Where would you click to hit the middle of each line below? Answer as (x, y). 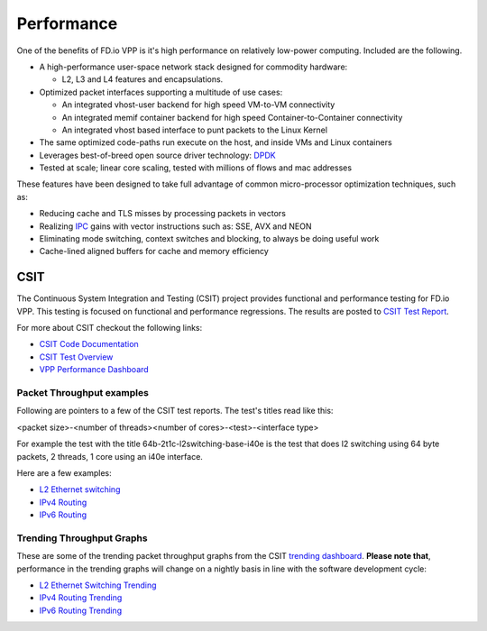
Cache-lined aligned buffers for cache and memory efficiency (154, 251)
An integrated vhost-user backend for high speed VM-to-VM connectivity (198, 105)
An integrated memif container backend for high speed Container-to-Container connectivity (232, 117)
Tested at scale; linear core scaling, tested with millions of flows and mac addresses (195, 168)
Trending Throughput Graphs (82, 538)
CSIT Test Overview (76, 357)
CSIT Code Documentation (89, 344)
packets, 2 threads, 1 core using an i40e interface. (110, 456)
